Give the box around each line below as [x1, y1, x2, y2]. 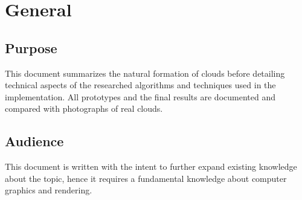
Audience [5, 132, 64, 150]
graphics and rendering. [5, 184, 92, 196]
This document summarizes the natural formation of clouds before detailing [5, 66, 285, 79]
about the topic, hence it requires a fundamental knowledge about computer [5, 172, 287, 184]
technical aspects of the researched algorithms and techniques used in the [5, 79, 276, 91]
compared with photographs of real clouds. [5, 102, 163, 115]
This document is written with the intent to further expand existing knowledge [5, 160, 297, 173]
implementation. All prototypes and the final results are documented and [5, 90, 275, 103]
